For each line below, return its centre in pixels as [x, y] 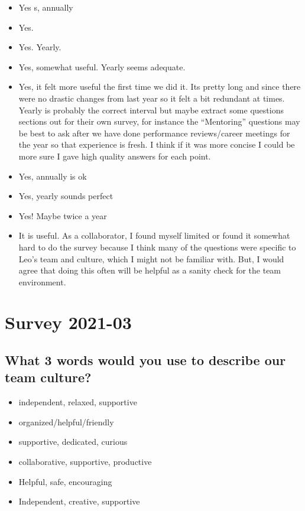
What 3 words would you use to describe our [145, 360]
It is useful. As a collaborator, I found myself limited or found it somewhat [154, 235]
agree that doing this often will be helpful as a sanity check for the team [150, 270]
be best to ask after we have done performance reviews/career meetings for [154, 133]
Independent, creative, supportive [79, 501]
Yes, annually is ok [53, 176]
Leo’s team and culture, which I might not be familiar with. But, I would [151, 258]
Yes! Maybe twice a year [63, 215]
